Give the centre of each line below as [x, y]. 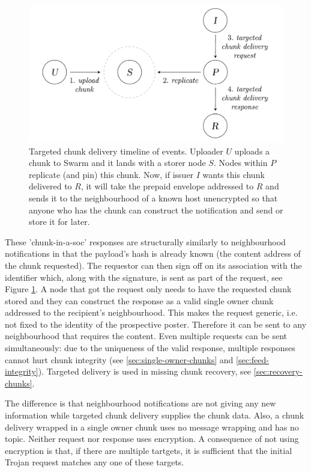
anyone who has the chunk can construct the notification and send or [156, 210]
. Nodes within [240, 163]
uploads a [252, 151]
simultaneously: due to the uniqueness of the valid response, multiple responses [150, 348]
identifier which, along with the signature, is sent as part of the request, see [144, 277]
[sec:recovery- [278, 371]
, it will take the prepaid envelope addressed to [167, 186]
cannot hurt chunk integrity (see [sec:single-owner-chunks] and [119, 359]
